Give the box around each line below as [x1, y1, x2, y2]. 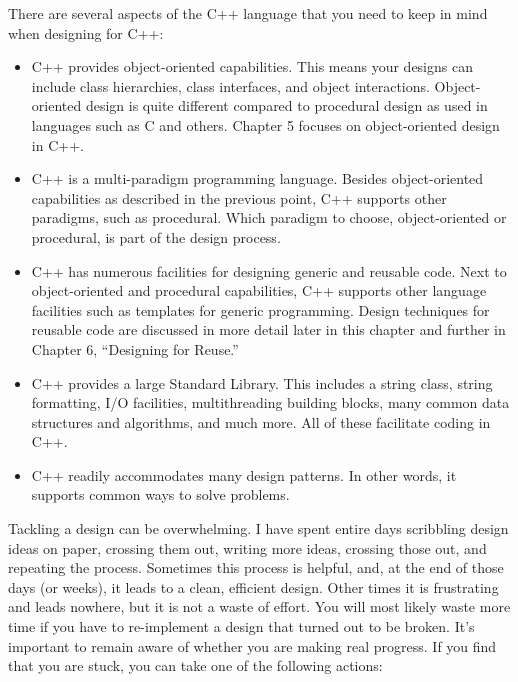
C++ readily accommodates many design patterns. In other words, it [31, 464, 457, 485]
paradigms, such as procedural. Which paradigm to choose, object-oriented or [31, 207, 507, 228]
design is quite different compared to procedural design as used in [85, 95, 488, 116]
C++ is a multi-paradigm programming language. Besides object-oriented [31, 168, 484, 189]
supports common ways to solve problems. [31, 484, 290, 505]
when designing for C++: [8, 22, 164, 43]
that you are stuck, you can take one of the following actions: [8, 655, 383, 676]
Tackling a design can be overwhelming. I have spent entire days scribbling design [8, 518, 509, 539]
